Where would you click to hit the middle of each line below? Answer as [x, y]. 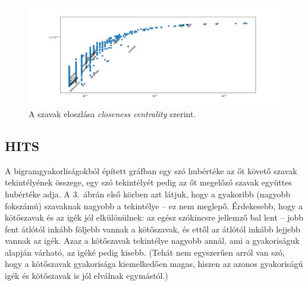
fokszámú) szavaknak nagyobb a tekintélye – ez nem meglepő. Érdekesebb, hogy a [154, 205]
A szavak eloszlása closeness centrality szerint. [112, 113]
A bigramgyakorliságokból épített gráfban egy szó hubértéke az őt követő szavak [151, 170]
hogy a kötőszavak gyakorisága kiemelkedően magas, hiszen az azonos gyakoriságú [154, 264]
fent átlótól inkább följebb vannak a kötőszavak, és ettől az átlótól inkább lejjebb [153, 229]
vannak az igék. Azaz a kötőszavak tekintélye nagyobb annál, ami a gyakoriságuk [152, 241]
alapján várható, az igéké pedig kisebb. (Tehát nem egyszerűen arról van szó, [145, 252]
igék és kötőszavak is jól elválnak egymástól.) [87, 276]
